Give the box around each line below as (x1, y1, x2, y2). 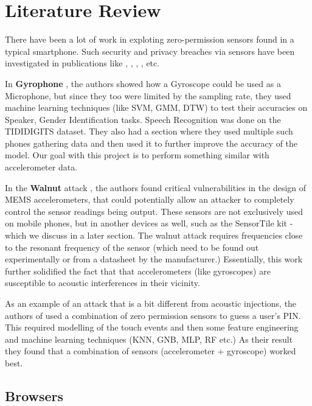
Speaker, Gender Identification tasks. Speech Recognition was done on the (5, 113, 281, 125)
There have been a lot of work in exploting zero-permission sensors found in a (5, 33, 294, 46)
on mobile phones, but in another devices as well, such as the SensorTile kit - (5, 217, 293, 229)
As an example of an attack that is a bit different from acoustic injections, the (5, 297, 297, 309)
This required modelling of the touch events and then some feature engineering (5, 321, 299, 334)
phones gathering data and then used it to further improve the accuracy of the (5, 136, 298, 149)
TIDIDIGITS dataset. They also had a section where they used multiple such (5, 125, 293, 138)
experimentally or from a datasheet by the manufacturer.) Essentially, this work (5, 253, 303, 265)
